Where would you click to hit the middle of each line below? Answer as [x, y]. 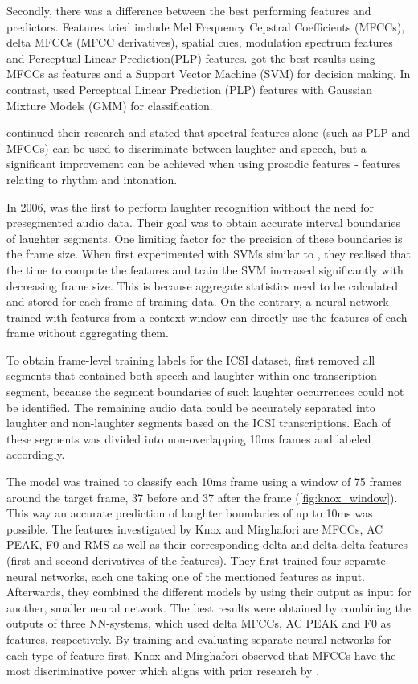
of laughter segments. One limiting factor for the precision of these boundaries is [205, 238]
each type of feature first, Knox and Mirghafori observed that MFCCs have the [201, 655]
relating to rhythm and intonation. [92, 179]
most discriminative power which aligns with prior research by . [163, 671]
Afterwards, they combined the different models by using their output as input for [209, 592]
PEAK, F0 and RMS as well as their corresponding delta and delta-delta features [207, 544]
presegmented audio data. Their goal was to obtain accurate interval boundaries [204, 223]
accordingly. [36, 454]
